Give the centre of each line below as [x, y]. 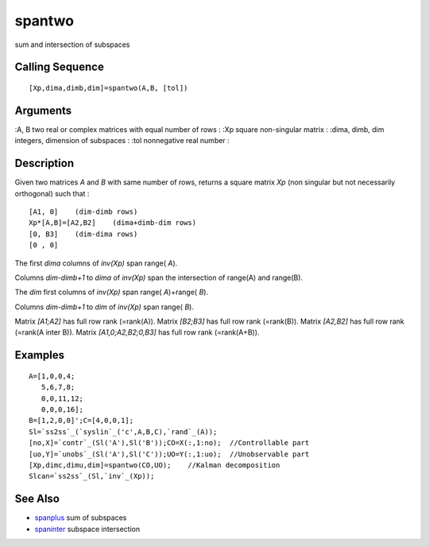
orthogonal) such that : [52, 193]
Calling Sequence [60, 67]
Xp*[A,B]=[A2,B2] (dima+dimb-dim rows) [113, 223]
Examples [40, 355]
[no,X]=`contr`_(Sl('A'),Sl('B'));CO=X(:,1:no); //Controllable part [169, 443]
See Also [37, 499]
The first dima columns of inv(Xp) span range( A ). [96, 263]
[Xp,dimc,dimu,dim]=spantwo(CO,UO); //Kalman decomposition [155, 465]
